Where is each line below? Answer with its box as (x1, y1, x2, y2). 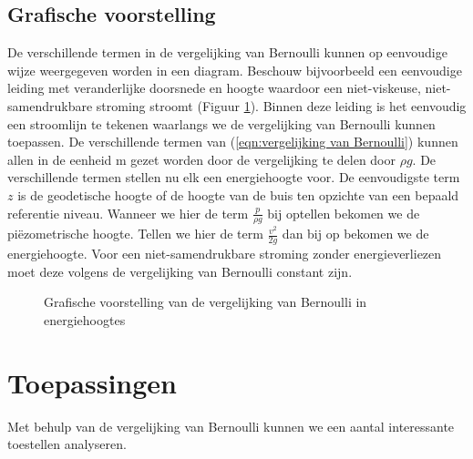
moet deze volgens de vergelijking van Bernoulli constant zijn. (7, 261, 353, 280)
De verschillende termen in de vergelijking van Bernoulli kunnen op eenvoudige (7, 43, 447, 62)
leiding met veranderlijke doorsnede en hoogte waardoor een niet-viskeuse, (7, 78, 421, 97)
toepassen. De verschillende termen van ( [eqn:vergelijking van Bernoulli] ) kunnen (7, 132, 458, 151)
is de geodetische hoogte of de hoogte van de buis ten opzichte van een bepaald (17, 185, 459, 204)
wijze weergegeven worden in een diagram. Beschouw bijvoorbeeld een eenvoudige (7, 60, 462, 79)
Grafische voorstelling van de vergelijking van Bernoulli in (44, 292, 367, 311)
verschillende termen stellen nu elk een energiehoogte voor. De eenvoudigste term (7, 168, 460, 187)
